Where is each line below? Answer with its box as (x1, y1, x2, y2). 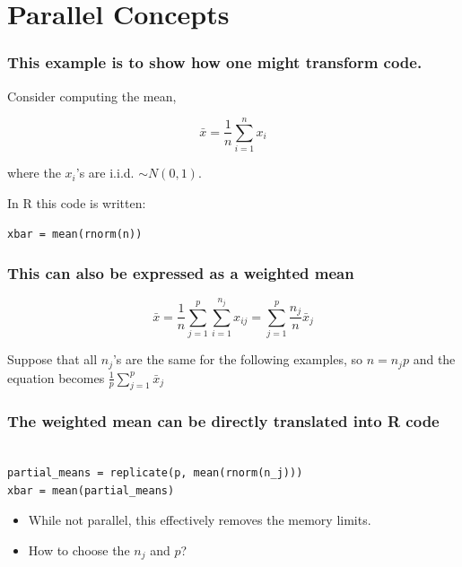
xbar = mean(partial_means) (7, 484, 175, 497)
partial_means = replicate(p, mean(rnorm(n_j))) (7, 467, 303, 480)
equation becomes (7, 368, 105, 387)
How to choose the (28, 540, 130, 559)
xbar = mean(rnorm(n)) (7, 227, 143, 240)
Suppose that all (7, 350, 98, 369)
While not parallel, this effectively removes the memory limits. (28, 510, 371, 529)
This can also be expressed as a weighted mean (7, 262, 354, 284)
